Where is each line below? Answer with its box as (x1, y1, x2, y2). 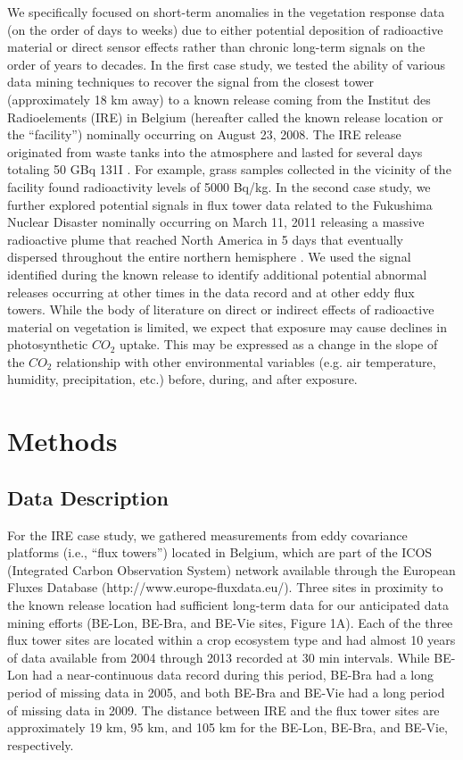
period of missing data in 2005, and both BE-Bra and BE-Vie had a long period (7, 682, 445, 701)
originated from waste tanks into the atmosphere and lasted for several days (7, 142, 423, 161)
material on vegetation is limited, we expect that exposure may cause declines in (7, 317, 448, 336)
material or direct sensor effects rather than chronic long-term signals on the (7, 38, 426, 56)
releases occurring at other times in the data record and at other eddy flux (7, 282, 415, 301)
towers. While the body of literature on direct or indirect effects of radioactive (7, 300, 434, 319)
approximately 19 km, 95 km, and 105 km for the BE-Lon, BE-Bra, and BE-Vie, (7, 718, 449, 737)
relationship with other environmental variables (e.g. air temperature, (56, 352, 436, 371)
